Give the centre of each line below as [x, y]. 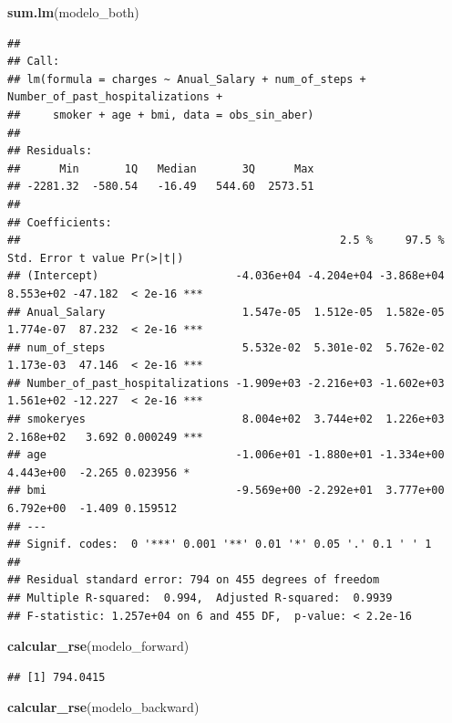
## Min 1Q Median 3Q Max [161, 168]
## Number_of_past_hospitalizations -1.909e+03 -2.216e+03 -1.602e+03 [226, 383]
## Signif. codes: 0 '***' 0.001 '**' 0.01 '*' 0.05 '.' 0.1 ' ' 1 [220, 545]
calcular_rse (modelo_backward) [103, 707]
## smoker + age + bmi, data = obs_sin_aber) [161, 115]
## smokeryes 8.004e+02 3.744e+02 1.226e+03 [226, 419]
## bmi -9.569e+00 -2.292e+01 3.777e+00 [226, 491]
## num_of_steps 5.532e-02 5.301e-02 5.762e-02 [226, 347]
